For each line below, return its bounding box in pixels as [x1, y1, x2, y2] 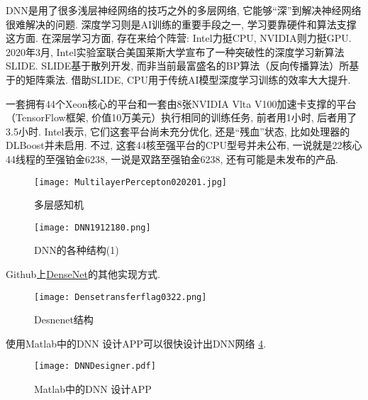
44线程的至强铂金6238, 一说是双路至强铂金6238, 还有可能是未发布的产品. [6, 151, 338, 166]
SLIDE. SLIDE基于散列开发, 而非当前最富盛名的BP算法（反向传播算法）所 [6, 58, 350, 73]
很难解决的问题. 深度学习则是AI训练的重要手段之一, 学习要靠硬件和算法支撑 [6, 16, 357, 31]
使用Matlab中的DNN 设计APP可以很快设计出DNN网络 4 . [6, 335, 267, 350]
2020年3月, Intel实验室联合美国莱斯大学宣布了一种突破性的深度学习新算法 [6, 44, 345, 59]
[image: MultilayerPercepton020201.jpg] [34, 177, 228, 187]
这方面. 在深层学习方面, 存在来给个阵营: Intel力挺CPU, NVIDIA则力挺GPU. [6, 30, 352, 45]
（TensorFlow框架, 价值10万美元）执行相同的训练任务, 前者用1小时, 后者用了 [6, 110, 357, 125]
